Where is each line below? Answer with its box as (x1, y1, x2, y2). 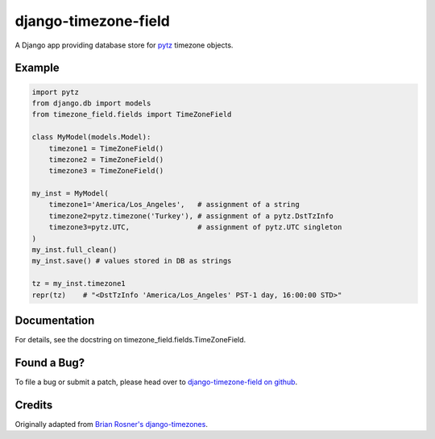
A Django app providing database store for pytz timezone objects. (14, 40, 234, 50)
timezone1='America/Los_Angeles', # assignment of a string (48, 200, 300, 209)
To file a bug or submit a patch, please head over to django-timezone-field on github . (14, 377, 298, 387)
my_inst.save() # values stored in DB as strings (31, 256, 232, 266)
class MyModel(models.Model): (31, 133, 151, 142)
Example (14, 61, 60, 75)
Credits (14, 398, 53, 412)
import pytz (31, 87, 80, 97)
